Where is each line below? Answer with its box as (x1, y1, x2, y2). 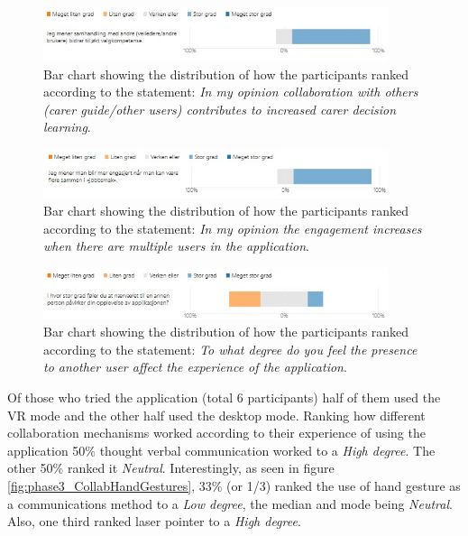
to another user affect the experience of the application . (43, 357, 347, 376)
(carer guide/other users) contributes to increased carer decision (43, 99, 397, 118)
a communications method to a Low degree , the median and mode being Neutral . (7, 494, 453, 513)
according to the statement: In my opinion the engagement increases (43, 218, 422, 237)
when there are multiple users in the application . (43, 236, 310, 255)
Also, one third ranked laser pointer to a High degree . (7, 512, 301, 531)
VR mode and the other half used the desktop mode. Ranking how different (7, 405, 426, 424)
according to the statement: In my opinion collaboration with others (43, 82, 418, 101)
